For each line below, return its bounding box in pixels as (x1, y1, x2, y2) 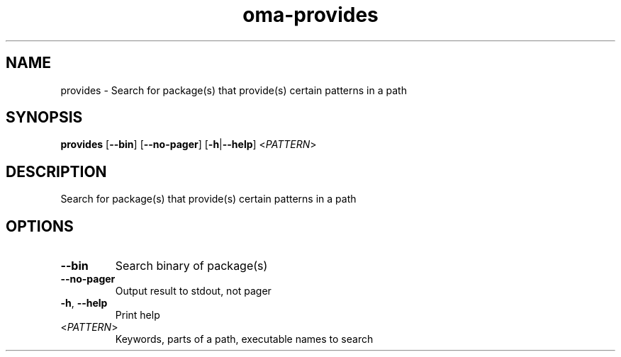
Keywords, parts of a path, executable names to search (115, 333, 374, 346)
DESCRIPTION (6, 162, 107, 181)
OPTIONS (6, 217, 74, 235)
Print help (115, 309, 160, 322)
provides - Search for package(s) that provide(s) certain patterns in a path (60, 84, 407, 96)
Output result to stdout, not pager (115, 285, 272, 297)
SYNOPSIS (6, 108, 83, 127)
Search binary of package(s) (115, 259, 268, 273)
